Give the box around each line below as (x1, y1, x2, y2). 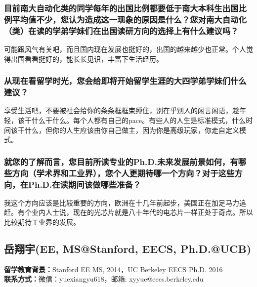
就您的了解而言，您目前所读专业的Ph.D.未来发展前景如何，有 (4, 155, 238, 167)
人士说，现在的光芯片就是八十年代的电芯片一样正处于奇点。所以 (45, 207, 253, 217)
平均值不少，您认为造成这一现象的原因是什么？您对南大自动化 (12, 13, 247, 25)
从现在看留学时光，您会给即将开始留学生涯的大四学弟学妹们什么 (4, 75, 247, 87)
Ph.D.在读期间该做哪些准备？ (28, 178, 141, 190)
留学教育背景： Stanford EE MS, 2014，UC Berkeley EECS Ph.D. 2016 (4, 264, 223, 274)
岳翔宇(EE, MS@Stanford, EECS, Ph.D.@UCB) (4, 241, 252, 256)
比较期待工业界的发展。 (4, 217, 80, 227)
